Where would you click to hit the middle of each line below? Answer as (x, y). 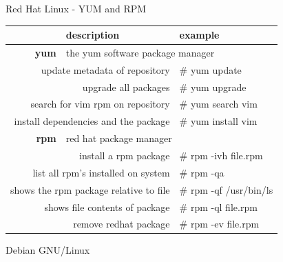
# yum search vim (218, 104)
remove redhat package (122, 224)
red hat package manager (119, 138)
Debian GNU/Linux (48, 250)
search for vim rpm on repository (100, 104)
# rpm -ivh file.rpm (221, 155)
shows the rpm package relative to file (90, 189)
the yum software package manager (140, 52)
